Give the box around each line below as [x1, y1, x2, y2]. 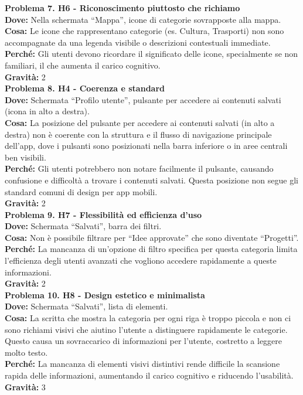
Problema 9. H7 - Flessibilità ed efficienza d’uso [5, 208, 202, 220]
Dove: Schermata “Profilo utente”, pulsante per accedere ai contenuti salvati [5, 93, 281, 105]
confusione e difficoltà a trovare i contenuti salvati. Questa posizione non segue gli [5, 173, 298, 186]
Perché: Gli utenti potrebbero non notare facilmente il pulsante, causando [5, 162, 274, 175]
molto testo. [5, 346, 48, 358]
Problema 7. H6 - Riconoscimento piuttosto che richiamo [5, 2, 240, 13]
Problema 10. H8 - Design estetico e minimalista [5, 288, 205, 301]
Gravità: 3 [5, 380, 46, 393]
